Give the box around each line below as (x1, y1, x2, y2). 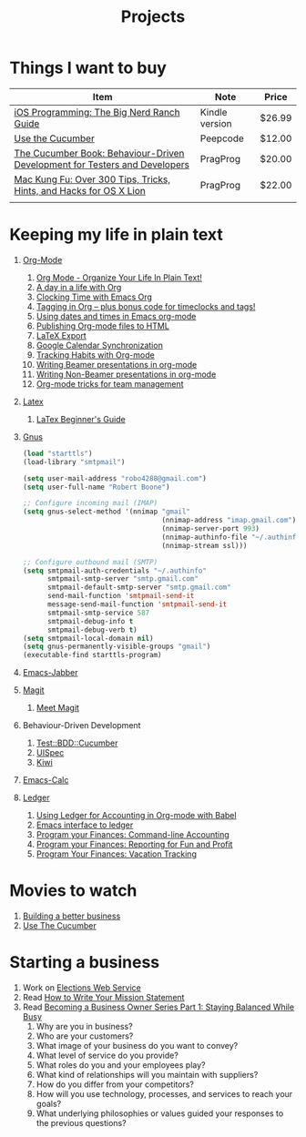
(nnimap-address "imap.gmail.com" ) (161, 516, 297, 525)
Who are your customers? (36, 1030, 134, 1041)
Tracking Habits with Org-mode (36, 349, 155, 360)
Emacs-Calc (22, 775, 69, 786)
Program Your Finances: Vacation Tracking (36, 848, 198, 859)
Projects (120, 6, 186, 27)
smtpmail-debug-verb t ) (46, 625, 138, 634)
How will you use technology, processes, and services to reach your (36, 1089, 293, 1099)
